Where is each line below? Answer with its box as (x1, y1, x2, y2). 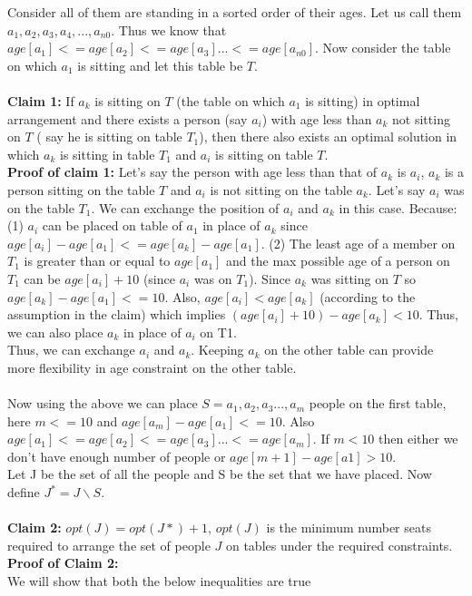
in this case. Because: (339, 198, 457, 217)
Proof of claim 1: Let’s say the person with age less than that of (7, 162, 378, 181)
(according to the (320, 287, 416, 306)
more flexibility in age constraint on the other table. (7, 357, 297, 376)
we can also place (7, 322, 103, 341)
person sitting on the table (7, 180, 155, 199)
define (7, 483, 40, 502)
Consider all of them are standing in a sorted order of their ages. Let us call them (7, 3, 462, 21)
